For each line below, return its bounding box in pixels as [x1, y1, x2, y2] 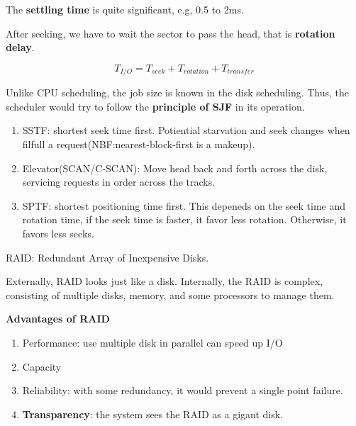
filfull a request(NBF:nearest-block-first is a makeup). [22, 137, 255, 152]
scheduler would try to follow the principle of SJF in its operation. [6, 99, 305, 113]
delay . [6, 40, 35, 55]
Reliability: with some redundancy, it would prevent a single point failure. [22, 383, 343, 398]
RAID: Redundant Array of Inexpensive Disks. [6, 250, 209, 264]
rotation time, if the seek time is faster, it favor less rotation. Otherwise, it [22, 212, 347, 227]
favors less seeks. [22, 225, 94, 240]
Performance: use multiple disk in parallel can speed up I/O [22, 335, 283, 349]
